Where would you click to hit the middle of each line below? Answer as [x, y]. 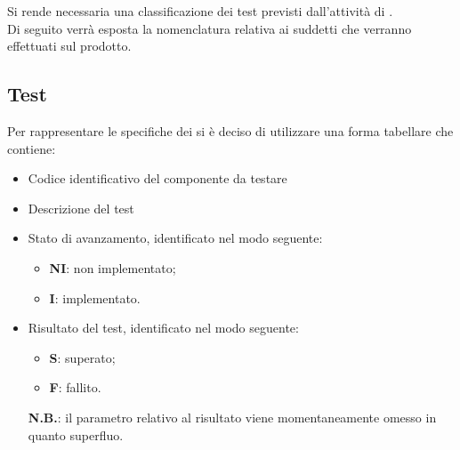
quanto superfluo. [76, 434]
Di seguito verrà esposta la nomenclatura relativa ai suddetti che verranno [210, 28]
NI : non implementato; [113, 267]
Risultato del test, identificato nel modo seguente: [163, 328]
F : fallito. [75, 387]
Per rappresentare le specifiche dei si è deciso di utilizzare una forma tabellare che [230, 130]
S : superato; [82, 357]
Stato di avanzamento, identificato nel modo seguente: [175, 238]
